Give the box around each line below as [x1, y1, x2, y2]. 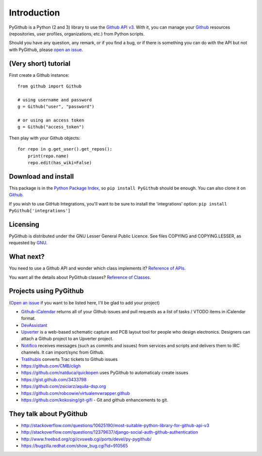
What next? [9, 253, 45, 261]
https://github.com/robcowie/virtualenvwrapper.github [21, 390, 131, 396]
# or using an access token [17, 117, 84, 123]
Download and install [9, 172, 74, 181]
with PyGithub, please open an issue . [9, 47, 83, 52]
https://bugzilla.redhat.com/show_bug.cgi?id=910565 [21, 443, 128, 449]
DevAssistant [21, 322, 48, 328]
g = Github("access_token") [17, 124, 84, 130]
